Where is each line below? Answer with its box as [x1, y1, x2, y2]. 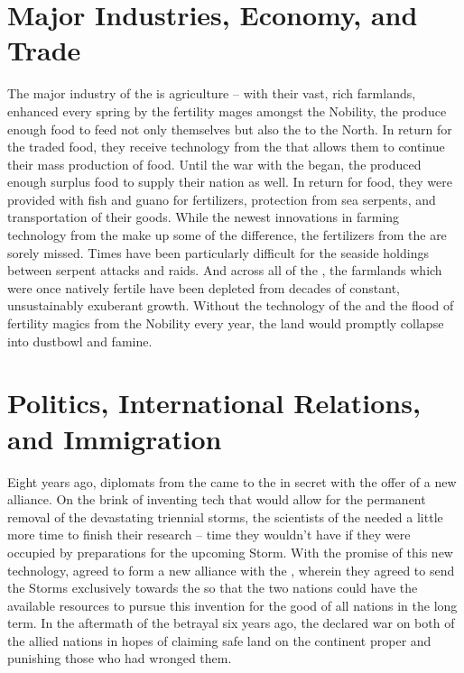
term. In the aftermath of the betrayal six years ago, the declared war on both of [7, 613, 455, 632]
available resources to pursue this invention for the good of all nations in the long [7, 595, 458, 614]
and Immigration [7, 419, 222, 456]
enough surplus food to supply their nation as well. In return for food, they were [7, 172, 452, 191]
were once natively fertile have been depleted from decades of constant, [7, 278, 401, 297]
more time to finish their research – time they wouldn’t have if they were [7, 525, 411, 544]
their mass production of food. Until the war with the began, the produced [7, 154, 422, 173]
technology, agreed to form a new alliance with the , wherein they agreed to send [7, 560, 455, 579]
